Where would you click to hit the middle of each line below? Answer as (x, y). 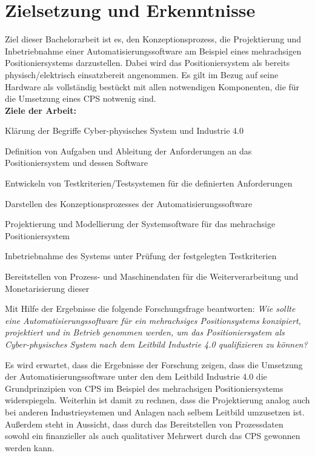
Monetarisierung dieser (47, 288)
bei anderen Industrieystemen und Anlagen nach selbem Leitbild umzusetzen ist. (155, 411)
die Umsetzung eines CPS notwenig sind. (81, 98)
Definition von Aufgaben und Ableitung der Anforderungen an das (128, 150)
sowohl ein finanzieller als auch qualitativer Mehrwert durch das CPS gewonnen (153, 436)
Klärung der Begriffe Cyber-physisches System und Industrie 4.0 (124, 131)
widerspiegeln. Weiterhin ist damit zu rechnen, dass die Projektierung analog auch (157, 400)
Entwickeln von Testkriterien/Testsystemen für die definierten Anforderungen (149, 183)
